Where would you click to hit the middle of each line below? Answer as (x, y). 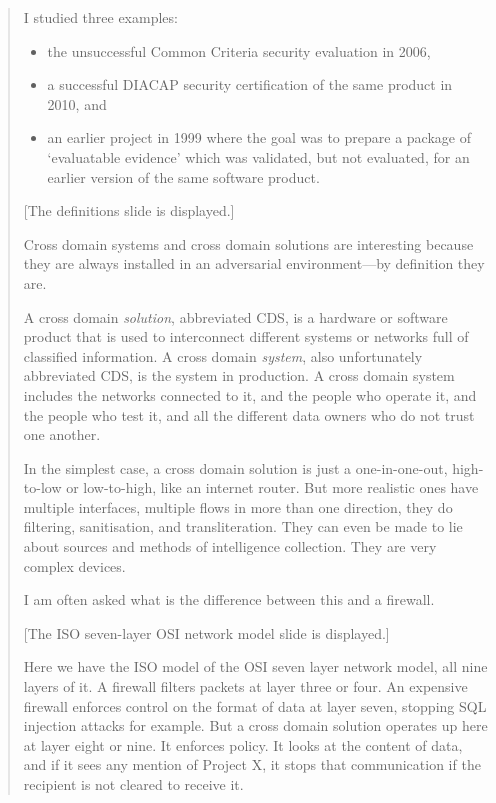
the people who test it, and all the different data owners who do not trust (249, 414)
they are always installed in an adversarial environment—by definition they (254, 263)
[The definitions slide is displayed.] (129, 210)
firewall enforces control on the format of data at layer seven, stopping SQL (255, 705)
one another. (62, 434)
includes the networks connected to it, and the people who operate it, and (250, 394)
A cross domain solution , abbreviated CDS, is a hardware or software (235, 316)
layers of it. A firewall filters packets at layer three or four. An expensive (245, 686)
